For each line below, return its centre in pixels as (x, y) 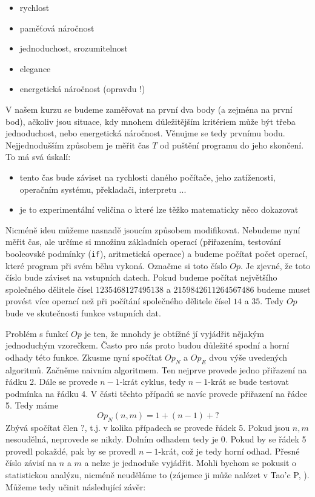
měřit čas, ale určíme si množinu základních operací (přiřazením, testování (143, 242)
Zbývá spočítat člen (42, 427)
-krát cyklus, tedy (153, 382)
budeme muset (284, 289)
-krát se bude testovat (248, 382)
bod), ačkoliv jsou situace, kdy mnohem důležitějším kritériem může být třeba (151, 121)
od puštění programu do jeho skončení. (232, 145)
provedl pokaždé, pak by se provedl (71, 451)
